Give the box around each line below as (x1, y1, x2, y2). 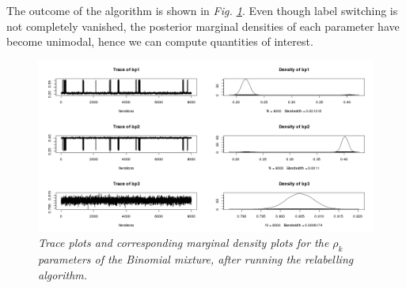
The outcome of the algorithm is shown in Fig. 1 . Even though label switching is (6, 2, 398, 18)
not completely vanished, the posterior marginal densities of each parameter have (6, 17, 400, 34)
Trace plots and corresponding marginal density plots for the (38, 234, 329, 251)
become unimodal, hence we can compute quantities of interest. (6, 33, 313, 50)
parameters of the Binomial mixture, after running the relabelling (38, 250, 354, 267)
